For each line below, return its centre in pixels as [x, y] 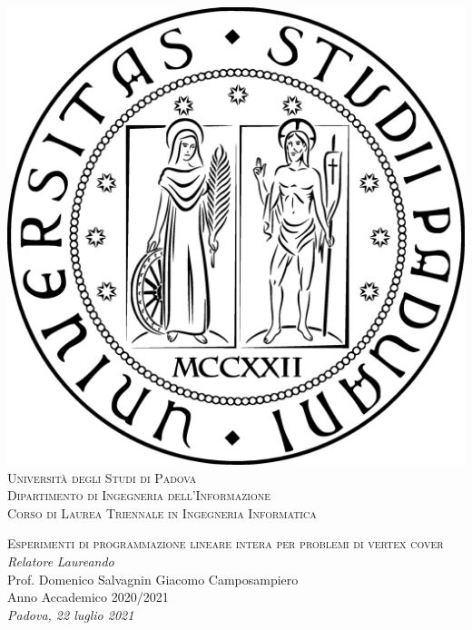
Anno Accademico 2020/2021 [88, 597]
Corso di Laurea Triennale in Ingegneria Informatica [162, 512]
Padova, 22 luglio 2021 [71, 614]
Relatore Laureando [61, 561]
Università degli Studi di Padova [102, 477]
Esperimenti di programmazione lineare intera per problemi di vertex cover [226, 543]
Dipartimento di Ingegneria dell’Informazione [139, 495]
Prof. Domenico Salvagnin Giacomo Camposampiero [153, 579]
